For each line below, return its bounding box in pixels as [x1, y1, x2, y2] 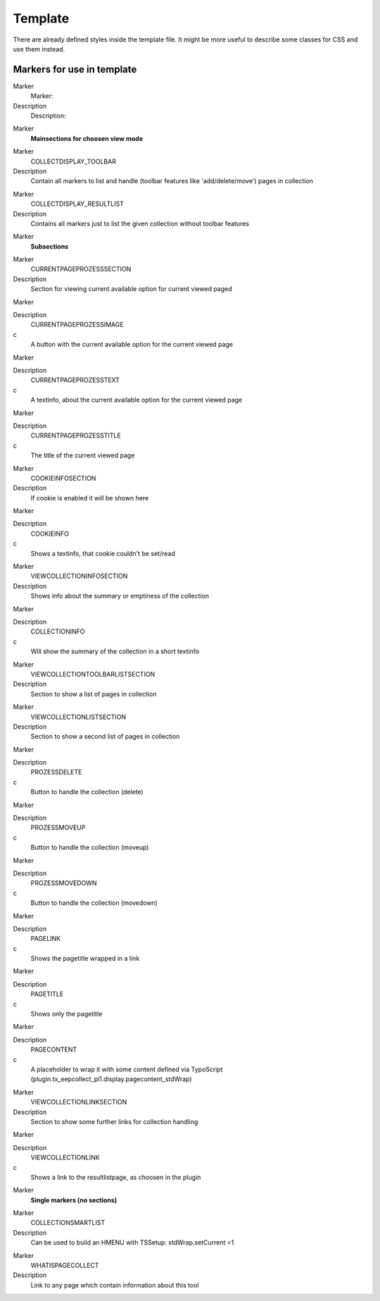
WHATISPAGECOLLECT [30, 1262, 99, 1270]
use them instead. [13, 44, 65, 53]
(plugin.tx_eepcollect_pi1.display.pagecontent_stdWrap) [30, 1075, 193, 1083]
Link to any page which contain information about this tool [30, 1281, 199, 1289]
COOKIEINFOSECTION [30, 474, 96, 482]
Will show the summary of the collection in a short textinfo [30, 647, 200, 655]
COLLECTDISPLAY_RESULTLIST [30, 199, 125, 208]
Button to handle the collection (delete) [30, 788, 144, 796]
